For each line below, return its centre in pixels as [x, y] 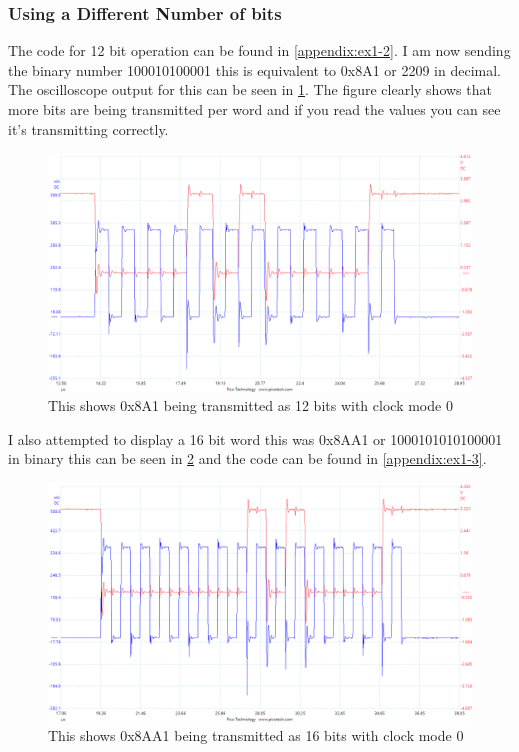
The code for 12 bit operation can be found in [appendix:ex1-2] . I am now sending [259, 50]
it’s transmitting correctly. [88, 128]
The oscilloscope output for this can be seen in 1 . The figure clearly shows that [250, 89]
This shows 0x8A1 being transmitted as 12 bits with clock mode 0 [250, 405]
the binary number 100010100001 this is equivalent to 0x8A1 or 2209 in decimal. [254, 69]
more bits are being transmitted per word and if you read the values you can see [254, 109]
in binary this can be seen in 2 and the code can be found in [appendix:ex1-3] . [247, 458]
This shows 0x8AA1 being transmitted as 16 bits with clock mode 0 [256, 735]
